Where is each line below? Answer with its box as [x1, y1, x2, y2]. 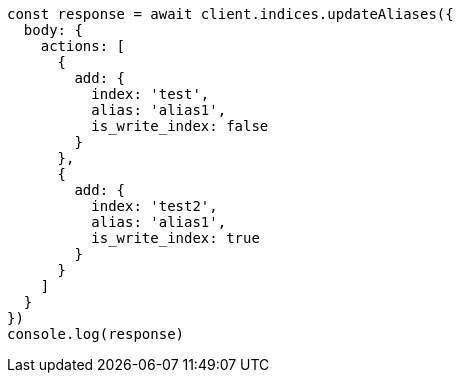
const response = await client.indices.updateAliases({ [7, 6, 454, 22]
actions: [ [40, 38, 126, 54]
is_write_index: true [91, 230, 260, 246]
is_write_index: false [91, 118, 269, 134]
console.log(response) [7, 326, 185, 342]
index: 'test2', [91, 198, 218, 214]
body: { [23, 22, 83, 38]
